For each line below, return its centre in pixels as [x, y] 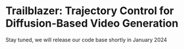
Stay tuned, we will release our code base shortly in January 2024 [86, 40]
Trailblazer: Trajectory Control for [90, 11]
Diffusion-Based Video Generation [92, 23]
